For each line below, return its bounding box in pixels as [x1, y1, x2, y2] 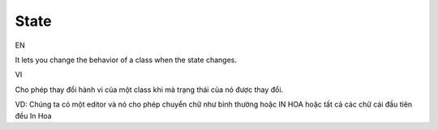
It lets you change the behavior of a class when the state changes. [15, 55, 237, 65]
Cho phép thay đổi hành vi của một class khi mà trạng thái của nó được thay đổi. [15, 85, 284, 94]
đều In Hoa [15, 111, 52, 120]
